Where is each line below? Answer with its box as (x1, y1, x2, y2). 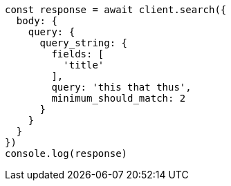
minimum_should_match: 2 (51, 93, 186, 104)
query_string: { (39, 37, 128, 48)
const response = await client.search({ (5, 4, 227, 15)
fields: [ (51, 48, 104, 59)
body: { (16, 15, 57, 26)
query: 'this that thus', (51, 82, 192, 93)
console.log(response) (5, 148, 128, 159)
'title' (63, 59, 104, 71)
